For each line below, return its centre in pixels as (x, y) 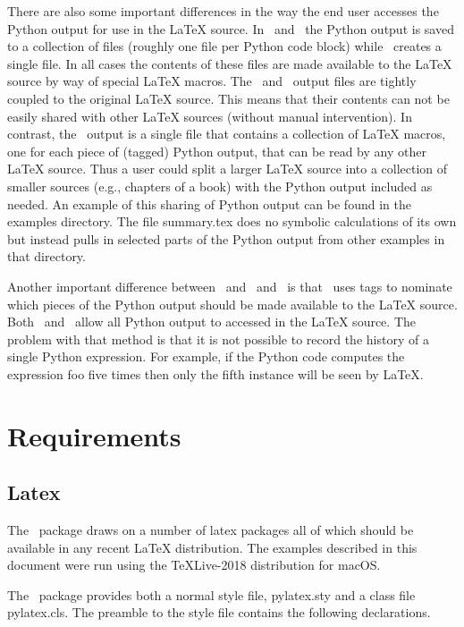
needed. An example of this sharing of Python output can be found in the (209, 203)
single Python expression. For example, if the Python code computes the (206, 356)
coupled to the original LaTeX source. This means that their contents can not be (228, 98)
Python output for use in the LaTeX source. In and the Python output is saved (231, 28)
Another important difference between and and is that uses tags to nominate (230, 286)
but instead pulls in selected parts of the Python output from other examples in (226, 238)
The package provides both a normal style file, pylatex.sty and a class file (211, 594)
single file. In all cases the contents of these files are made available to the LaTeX (230, 63)
